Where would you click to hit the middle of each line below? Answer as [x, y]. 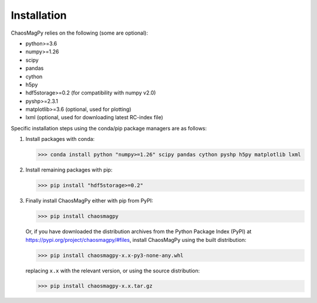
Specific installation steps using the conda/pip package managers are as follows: [109, 128]
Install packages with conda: [60, 139]
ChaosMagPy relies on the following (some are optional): [80, 33]
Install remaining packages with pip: [69, 170]
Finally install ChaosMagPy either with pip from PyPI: [90, 201]
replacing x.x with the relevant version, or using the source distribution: [113, 271]
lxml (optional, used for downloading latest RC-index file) [95, 117]
